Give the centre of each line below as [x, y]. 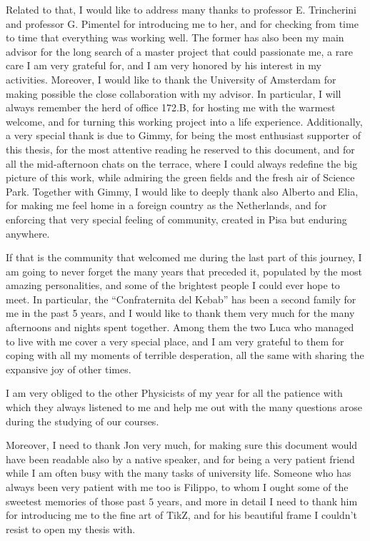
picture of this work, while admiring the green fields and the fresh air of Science [180, 177]
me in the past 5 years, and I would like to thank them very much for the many [180, 313]
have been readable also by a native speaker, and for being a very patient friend [180, 459]
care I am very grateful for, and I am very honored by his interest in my [164, 65]
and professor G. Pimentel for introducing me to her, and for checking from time [182, 23]
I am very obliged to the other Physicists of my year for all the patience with [174, 393]
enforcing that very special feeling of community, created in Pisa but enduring [176, 219]
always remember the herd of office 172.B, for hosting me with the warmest [171, 107]
